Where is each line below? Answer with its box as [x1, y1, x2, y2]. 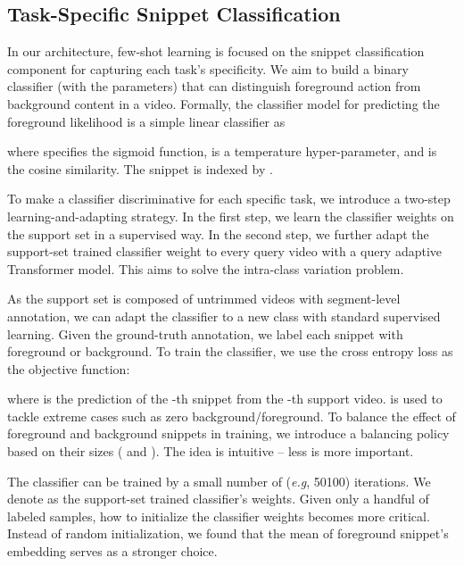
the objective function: [7, 359, 130, 378]
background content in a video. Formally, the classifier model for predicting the [7, 94, 440, 112]
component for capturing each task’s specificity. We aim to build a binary [7, 59, 409, 78]
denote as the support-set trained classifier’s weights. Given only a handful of [7, 489, 429, 508]
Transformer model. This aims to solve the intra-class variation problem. [7, 259, 404, 278]
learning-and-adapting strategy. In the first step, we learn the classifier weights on [7, 206, 454, 225]
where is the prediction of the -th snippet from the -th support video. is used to [7, 389, 443, 408]
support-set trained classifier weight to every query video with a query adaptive [7, 242, 443, 261]
